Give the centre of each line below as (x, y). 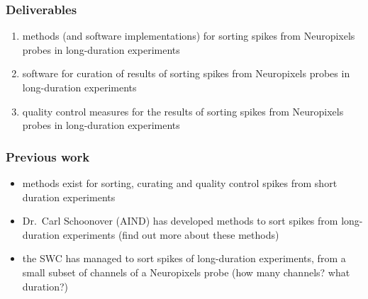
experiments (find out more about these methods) (171, 234)
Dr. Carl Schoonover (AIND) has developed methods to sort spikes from (180, 221)
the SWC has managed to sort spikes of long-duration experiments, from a (184, 258)
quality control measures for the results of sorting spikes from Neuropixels (183, 111)
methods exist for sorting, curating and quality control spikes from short (180, 183)
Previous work (48, 156)
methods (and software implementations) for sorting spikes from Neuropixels (189, 36)
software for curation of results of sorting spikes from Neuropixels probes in (186, 73)
